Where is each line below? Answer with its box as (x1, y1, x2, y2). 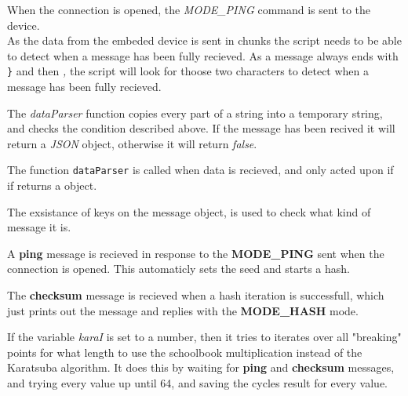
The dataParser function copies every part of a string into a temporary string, (7, 104, 383, 121)
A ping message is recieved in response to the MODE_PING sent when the (7, 245, 384, 261)
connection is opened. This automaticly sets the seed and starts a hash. (7, 260, 350, 277)
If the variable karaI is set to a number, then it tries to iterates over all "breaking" (7, 329, 402, 345)
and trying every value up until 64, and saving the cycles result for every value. (7, 375, 388, 391)
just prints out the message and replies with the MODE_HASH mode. (7, 302, 359, 318)
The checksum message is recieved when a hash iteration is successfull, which (7, 287, 384, 303)
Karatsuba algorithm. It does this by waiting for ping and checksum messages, (7, 359, 395, 376)
